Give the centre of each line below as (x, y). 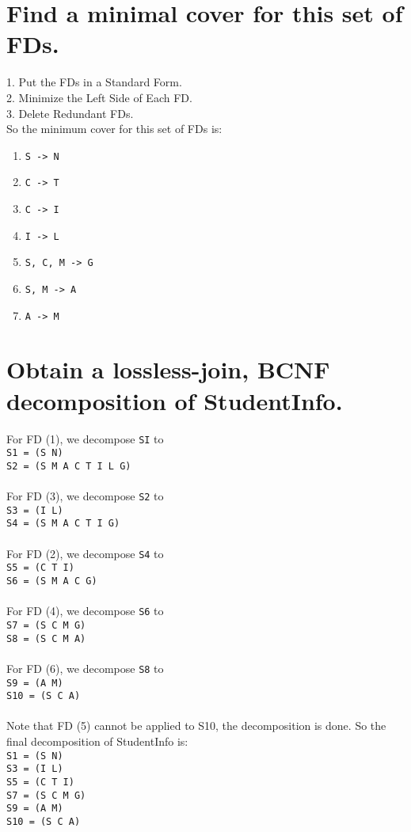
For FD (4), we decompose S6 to (85, 611)
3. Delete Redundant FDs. (70, 113)
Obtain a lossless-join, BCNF (168, 369)
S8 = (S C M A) (46, 638)
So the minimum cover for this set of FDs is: (114, 129)
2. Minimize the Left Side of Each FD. (99, 97)
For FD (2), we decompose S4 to (85, 553)
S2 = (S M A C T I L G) (69, 466)
